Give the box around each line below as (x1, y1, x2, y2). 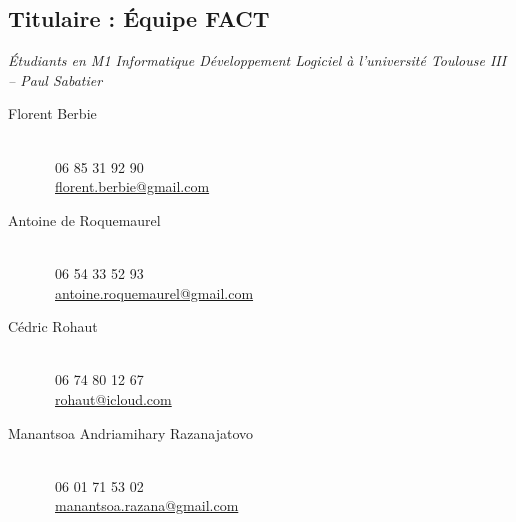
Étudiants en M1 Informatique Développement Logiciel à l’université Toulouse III (8, 50, 507, 71)
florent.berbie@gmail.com (55, 176, 210, 197)
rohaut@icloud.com (55, 388, 172, 409)
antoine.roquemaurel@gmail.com (55, 282, 254, 303)
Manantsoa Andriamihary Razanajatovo (8, 422, 253, 443)
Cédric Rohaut (8, 316, 98, 337)
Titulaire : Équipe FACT (8, 3, 270, 34)
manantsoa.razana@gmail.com (55, 495, 239, 516)
